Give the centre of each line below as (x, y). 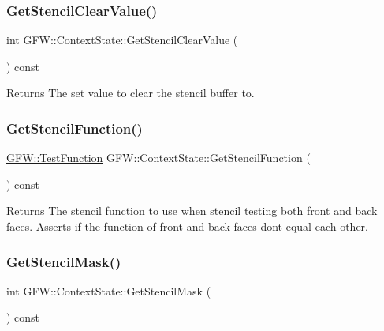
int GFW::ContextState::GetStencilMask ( (109, 290)
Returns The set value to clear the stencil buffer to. (130, 93)
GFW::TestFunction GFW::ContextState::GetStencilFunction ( (158, 158)
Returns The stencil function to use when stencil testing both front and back (192, 211)
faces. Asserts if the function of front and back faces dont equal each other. (187, 226)
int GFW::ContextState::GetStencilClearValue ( (122, 40)
